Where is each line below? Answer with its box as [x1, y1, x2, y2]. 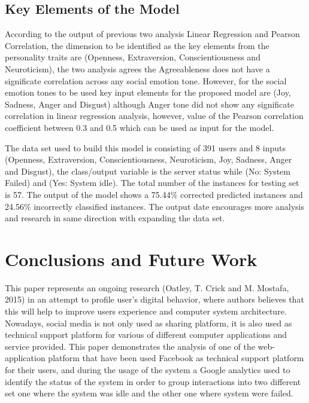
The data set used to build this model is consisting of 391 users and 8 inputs [5, 141, 286, 154]
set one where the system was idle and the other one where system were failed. [5, 387, 293, 399]
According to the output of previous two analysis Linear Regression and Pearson [5, 28, 300, 40]
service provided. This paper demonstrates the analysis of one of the [5, 340, 255, 352]
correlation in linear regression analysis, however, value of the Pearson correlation [5, 109, 304, 122]
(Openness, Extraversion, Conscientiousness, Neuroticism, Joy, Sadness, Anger [5, 153, 292, 166]
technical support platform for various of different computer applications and [5, 328, 287, 341]
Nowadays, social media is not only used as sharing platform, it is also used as [5, 316, 292, 329]
